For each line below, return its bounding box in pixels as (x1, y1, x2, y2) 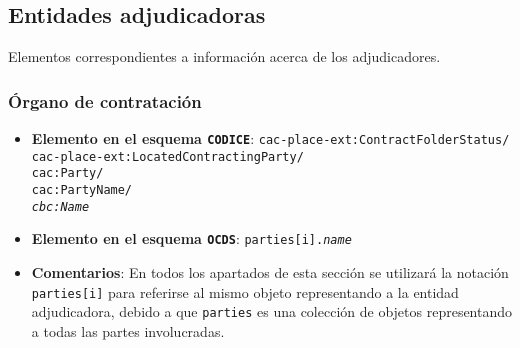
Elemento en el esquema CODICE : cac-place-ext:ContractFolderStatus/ (31, 128, 510, 149)
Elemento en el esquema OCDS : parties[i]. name (31, 228, 352, 249)
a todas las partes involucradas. (31, 320, 225, 341)
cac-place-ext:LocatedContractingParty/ (31, 149, 304, 164)
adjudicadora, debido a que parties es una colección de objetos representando (31, 301, 513, 322)
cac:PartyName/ (31, 182, 133, 197)
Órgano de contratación (8, 88, 202, 113)
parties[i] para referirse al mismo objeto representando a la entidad (31, 281, 459, 302)
